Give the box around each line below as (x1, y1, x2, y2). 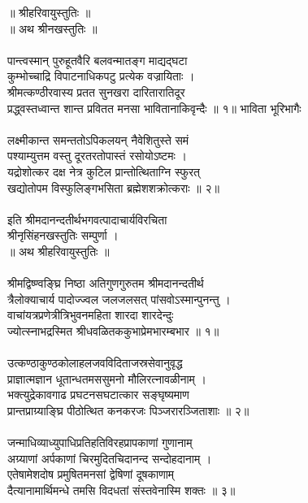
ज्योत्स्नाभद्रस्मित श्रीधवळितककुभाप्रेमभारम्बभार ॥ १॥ (7, 322, 219, 339)
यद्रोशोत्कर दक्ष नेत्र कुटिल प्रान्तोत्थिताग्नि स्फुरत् (7, 163, 201, 180)
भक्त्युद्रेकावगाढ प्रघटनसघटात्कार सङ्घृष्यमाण (7, 386, 189, 403)
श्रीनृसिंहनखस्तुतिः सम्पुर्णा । (7, 227, 119, 244)
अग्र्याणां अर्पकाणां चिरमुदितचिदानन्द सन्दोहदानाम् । (7, 449, 212, 466)
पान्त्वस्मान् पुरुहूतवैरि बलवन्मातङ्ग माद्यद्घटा (7, 51, 188, 68)
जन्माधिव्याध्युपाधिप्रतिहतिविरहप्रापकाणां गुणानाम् (7, 434, 193, 451)
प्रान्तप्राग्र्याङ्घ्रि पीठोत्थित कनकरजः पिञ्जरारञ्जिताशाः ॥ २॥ (7, 401, 249, 418)
